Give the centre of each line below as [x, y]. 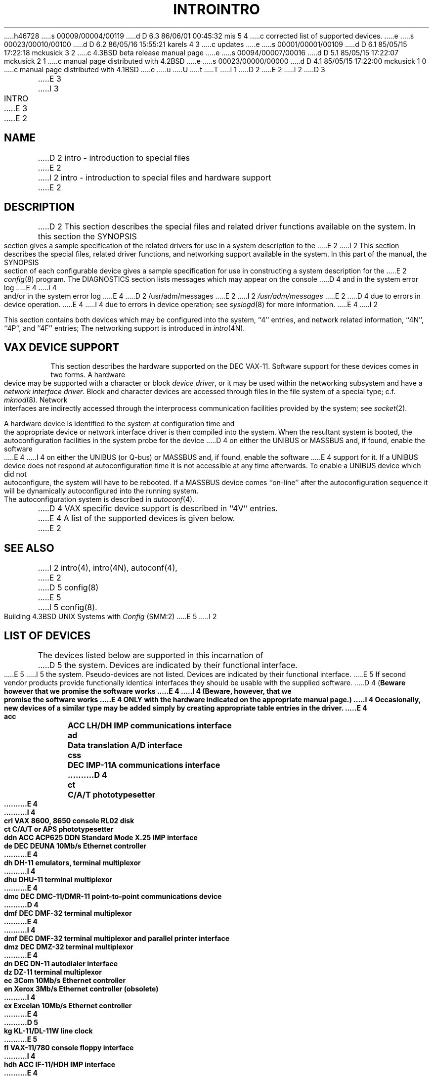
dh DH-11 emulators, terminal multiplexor [72, 862]
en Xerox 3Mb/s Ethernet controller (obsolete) [81, 988]
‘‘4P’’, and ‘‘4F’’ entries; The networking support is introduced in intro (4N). [125, 328]
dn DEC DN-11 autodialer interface [61, 963]
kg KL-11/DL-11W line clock [48, 1031]
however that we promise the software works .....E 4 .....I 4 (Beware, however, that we [148, 691]
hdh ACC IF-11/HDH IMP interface [60, 1064]
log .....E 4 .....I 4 [30, 288]
